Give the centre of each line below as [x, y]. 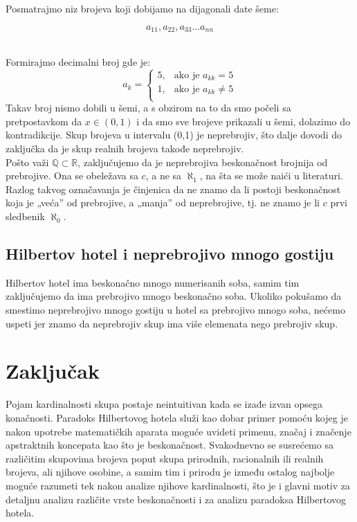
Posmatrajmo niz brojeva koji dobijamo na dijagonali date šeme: [142, 8]
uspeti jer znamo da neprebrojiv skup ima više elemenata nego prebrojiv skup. [172, 323]
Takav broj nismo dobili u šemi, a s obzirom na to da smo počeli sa [148, 108]
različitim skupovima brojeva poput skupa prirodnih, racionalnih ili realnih [165, 458]
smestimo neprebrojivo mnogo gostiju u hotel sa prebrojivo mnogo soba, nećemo [175, 310]
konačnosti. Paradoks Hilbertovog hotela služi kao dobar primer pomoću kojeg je [177, 417]
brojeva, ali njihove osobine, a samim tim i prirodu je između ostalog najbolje [170, 472]
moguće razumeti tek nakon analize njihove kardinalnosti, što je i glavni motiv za [178, 485]
